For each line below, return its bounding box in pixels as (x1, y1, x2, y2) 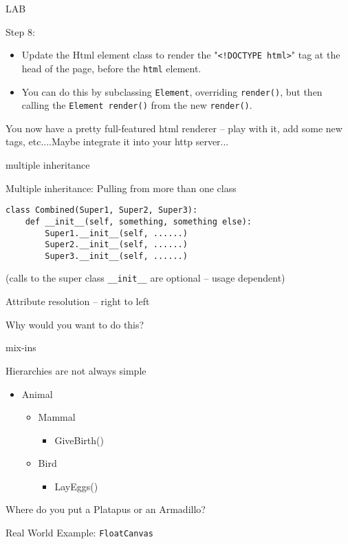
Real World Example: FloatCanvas (6, 525, 153, 540)
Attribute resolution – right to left (6, 294, 150, 308)
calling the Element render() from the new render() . (21, 98, 252, 112)
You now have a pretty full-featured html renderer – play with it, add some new (6, 121, 342, 135)
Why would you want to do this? (6, 317, 144, 331)
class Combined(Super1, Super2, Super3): (6, 205, 198, 216)
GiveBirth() (54, 432, 104, 447)
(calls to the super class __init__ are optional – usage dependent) (6, 271, 285, 285)
